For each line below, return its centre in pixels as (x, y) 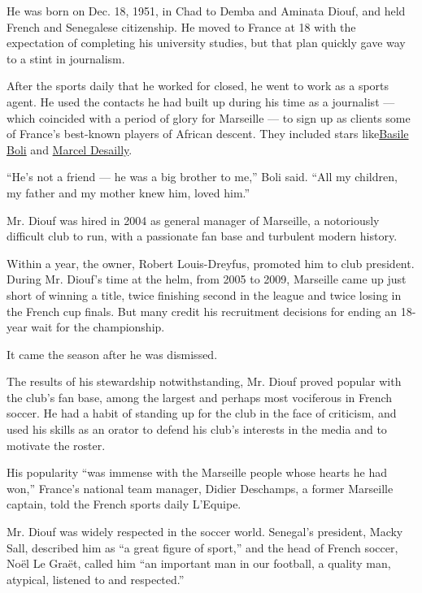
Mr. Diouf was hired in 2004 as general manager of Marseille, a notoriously (193, 220)
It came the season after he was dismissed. (112, 354)
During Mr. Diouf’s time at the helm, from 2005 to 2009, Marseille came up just (207, 279)
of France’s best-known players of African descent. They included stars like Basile (208, 134)
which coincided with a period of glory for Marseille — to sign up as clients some (209, 117)
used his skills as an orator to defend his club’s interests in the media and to (197, 429)
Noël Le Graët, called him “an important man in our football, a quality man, (199, 563)
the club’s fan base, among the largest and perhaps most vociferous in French (200, 397)
